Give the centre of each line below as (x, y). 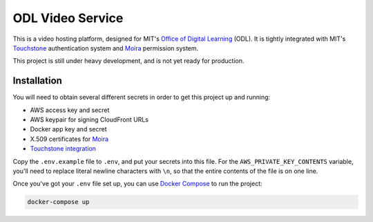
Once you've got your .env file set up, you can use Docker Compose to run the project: (137, 184)
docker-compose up (58, 202)
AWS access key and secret (70, 110)
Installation (37, 81)
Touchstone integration (63, 149)
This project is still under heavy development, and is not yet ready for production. (128, 61)
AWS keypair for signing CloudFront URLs (89, 120)
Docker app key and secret (68, 129)
